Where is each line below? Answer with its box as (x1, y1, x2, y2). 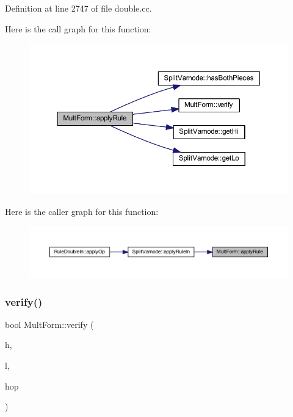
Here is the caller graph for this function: (5, 205, 159, 217)
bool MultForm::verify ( (5, 317, 94, 330)
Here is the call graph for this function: (5, 22, 151, 35)
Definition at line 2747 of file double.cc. (5, 2, 152, 14)
